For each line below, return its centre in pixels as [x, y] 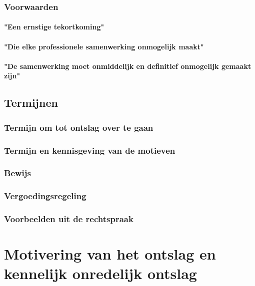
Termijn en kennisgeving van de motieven [90, 150]
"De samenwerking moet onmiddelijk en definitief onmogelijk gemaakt [128, 66]
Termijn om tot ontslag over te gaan [79, 127]
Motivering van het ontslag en [110, 254]
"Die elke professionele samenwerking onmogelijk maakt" [104, 46]
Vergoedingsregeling [45, 196]
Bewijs [17, 173]
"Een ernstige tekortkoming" [54, 27]
